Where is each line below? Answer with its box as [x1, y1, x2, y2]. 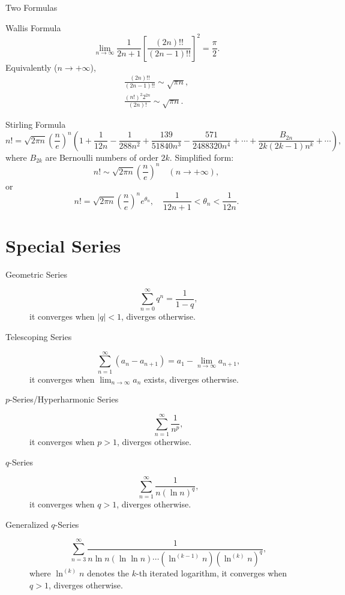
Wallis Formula [5, 21, 61, 34]
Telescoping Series [5, 330, 72, 342]
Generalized [5, 518, 49, 530]
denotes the [87, 567, 130, 579]
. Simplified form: [169, 151, 234, 163]
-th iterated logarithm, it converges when [136, 567, 287, 579]
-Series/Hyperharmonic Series [10, 393, 119, 405]
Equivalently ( [5, 61, 58, 73]
